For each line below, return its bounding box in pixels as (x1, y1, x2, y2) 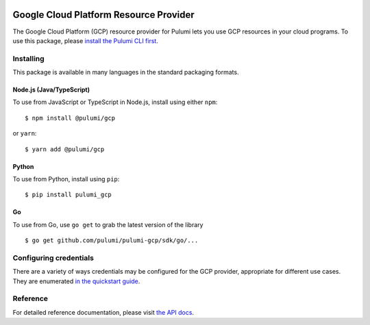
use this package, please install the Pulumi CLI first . (12, 36, 159, 44)
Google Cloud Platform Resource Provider (12, 9, 195, 21)
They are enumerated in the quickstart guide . (12, 277, 140, 285)
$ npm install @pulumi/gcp (25, 114, 116, 122)
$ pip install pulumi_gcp (25, 191, 112, 198)
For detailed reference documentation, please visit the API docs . (12, 308, 195, 316)
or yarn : (12, 129, 37, 138)
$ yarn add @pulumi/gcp (25, 145, 105, 153)
